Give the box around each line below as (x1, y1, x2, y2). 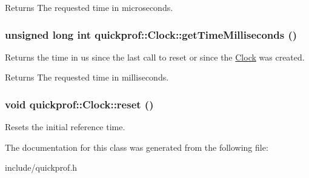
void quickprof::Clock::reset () (5, 96, 154, 111)
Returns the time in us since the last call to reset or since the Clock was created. (5, 50, 305, 63)
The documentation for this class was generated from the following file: (5, 140, 268, 153)
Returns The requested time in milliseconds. (5, 71, 169, 84)
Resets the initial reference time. (5, 120, 125, 133)
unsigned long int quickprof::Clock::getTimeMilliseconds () (5, 27, 297, 42)
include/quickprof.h (5, 161, 78, 174)
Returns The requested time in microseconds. (5, 1, 173, 13)
